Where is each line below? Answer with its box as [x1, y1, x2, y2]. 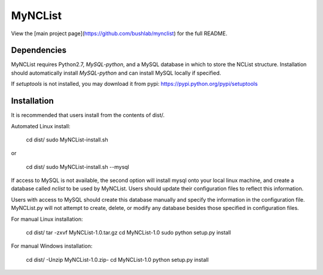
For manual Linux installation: [11, 215, 83, 223]
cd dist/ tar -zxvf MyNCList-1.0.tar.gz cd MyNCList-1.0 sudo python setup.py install [26, 229, 231, 236]
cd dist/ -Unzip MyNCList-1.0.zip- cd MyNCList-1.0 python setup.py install [26, 256, 209, 263]
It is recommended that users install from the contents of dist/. [11, 112, 164, 119]
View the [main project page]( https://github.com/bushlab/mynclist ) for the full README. [11, 30, 227, 37]
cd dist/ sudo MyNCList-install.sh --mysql [26, 163, 130, 170]
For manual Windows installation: [11, 242, 93, 250]
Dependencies [11, 45, 67, 55]
